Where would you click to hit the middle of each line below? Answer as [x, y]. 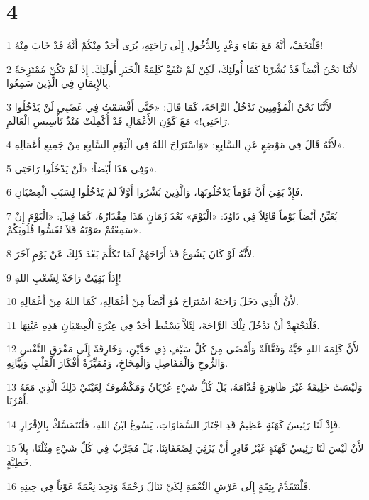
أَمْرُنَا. [18, 400]
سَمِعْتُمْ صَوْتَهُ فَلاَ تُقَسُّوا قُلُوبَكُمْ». [74, 229]
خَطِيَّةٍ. [19, 462]
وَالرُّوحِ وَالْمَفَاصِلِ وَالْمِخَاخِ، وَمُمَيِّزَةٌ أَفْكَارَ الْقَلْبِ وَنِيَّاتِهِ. [117, 363]
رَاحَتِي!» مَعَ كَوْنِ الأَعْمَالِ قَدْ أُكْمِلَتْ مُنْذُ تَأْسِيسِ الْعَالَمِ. [118, 120]
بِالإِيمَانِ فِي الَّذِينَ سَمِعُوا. [59, 83]
